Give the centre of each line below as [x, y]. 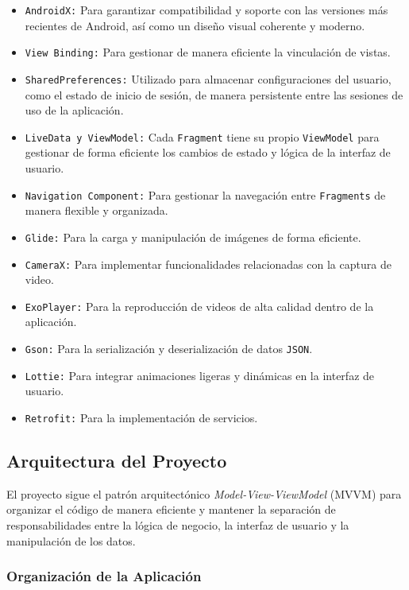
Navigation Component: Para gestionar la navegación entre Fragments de [205, 194]
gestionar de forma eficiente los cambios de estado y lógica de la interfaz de [208, 152]
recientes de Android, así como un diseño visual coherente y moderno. [195, 25]
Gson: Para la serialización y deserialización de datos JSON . [169, 348]
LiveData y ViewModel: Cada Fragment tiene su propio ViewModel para [202, 136]
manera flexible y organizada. [96, 210]
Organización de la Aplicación [104, 576]
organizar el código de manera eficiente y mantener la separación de [171, 509]
